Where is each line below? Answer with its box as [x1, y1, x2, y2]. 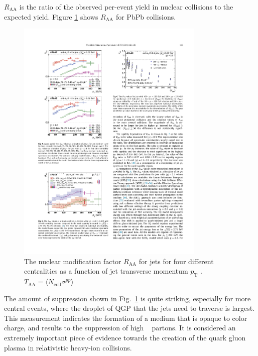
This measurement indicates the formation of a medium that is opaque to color [4, 312, 247, 323]
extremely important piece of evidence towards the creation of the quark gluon [4, 332, 246, 343]
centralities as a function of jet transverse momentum [24, 266, 188, 276]
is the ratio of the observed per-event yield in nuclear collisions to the [19, 2, 233, 12]
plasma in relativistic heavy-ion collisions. [4, 342, 132, 352]
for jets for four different [139, 256, 214, 266]
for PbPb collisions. [115, 11, 176, 22]
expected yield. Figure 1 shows [4, 11, 98, 22]
